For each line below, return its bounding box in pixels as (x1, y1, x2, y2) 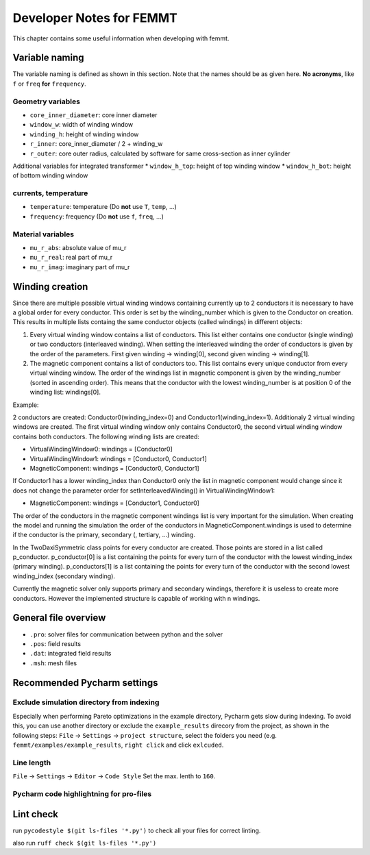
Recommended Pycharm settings (12, 677, 158, 689)
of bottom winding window (12, 171, 88, 179)
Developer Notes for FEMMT (12, 10, 178, 25)
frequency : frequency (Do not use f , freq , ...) (29, 212, 164, 221)
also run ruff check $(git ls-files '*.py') (12, 839, 157, 847)
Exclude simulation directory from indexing (12, 697, 160, 707)
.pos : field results (29, 639, 82, 647)
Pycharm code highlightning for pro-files (12, 789, 152, 798)
